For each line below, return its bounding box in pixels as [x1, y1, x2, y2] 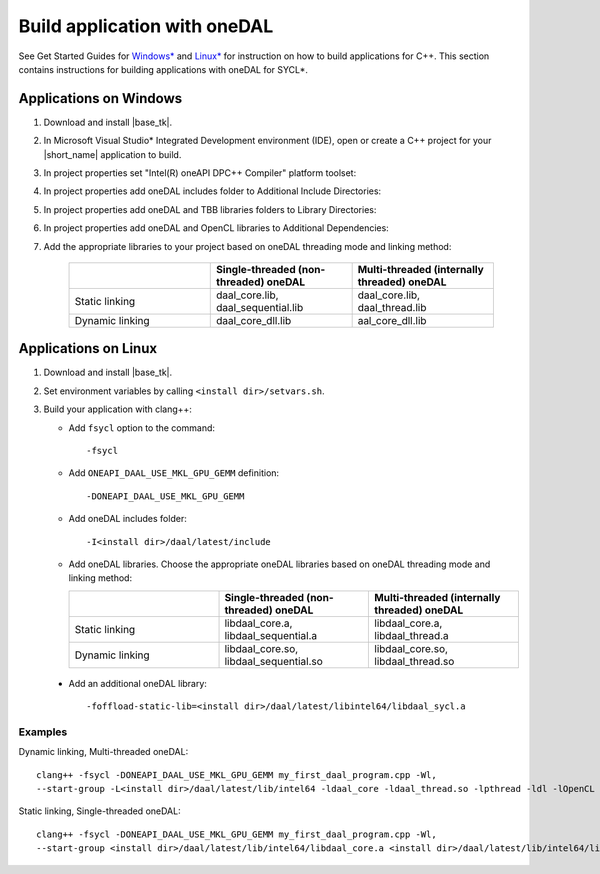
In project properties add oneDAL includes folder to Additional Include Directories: [43, 185, 382, 197]
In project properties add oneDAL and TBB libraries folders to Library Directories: [43, 203, 377, 215]
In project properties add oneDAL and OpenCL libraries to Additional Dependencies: [43, 222, 389, 234]
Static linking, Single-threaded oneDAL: [18, 805, 181, 817]
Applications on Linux [18, 340, 158, 357]
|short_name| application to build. [43, 148, 182, 160]
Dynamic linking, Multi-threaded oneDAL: [18, 746, 189, 758]
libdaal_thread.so [374, 654, 455, 668]
